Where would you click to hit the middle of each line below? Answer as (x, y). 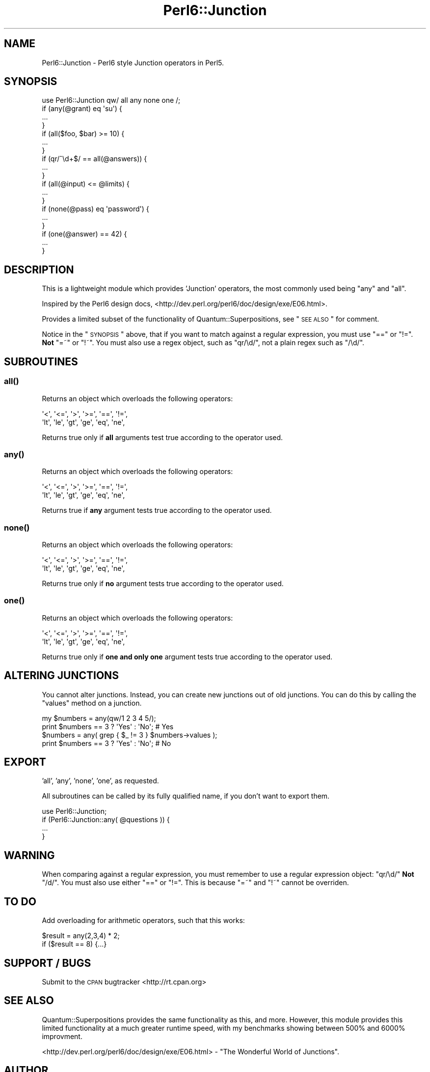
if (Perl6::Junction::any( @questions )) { (106, 820)
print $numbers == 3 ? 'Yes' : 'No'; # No (107, 743)
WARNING (29, 855)
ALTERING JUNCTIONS (61, 676)
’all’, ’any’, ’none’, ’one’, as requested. (100, 781)
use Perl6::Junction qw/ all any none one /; (111, 100)
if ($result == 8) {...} (74, 944)
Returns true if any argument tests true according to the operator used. (157, 510)
